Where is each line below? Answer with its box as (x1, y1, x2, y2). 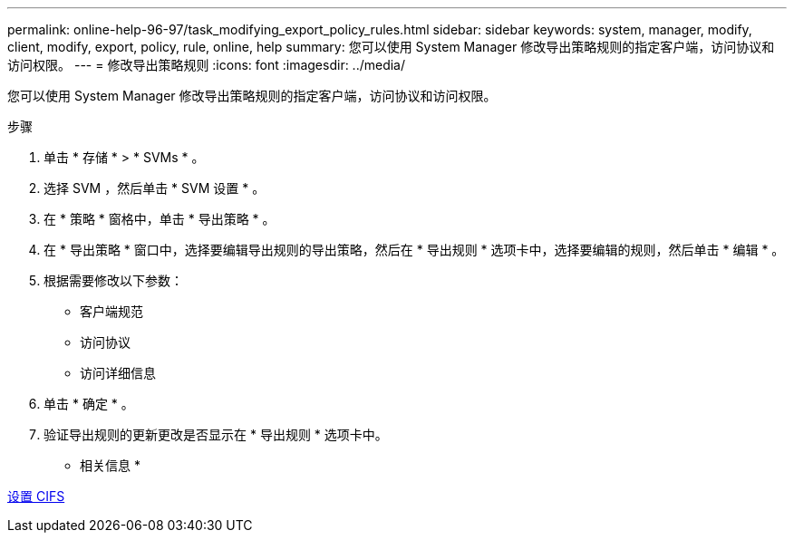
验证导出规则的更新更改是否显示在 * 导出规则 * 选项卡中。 (44, 427, 388, 442)
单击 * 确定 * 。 (44, 396, 134, 411)
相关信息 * (80, 458, 140, 473)
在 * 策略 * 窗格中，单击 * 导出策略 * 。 (44, 211, 276, 227)
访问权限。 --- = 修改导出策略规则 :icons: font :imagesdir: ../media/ (7, 57, 406, 72)
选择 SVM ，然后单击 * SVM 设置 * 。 (44, 180, 266, 196)
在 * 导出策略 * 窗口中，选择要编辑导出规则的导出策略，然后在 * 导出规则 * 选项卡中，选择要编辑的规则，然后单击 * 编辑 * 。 (44, 242, 785, 257)
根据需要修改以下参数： (44, 273, 183, 288)
